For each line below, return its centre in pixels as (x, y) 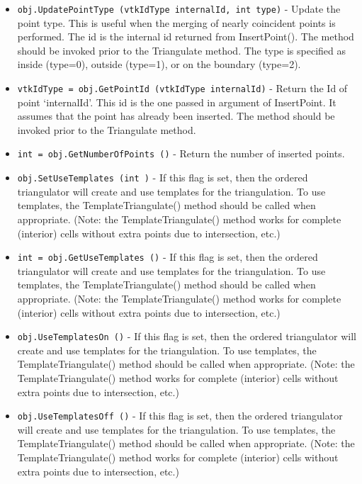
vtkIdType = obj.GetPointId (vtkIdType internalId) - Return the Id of (182, 88)
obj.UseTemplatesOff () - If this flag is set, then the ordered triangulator (180, 416)
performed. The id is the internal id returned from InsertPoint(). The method (186, 36)
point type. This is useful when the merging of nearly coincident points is (176, 22)
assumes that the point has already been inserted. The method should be (176, 116)
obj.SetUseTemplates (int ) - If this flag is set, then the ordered (163, 178)
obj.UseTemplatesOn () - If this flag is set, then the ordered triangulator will (187, 336)
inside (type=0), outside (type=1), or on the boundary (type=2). (159, 64)
